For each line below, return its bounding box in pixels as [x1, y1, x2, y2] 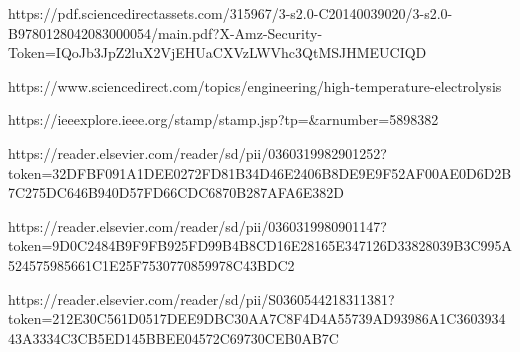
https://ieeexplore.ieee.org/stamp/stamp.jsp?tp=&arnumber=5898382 [8, 109, 439, 130]
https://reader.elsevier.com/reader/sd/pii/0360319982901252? [8, 142, 387, 163]
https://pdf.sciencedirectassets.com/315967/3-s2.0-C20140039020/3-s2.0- [8, 3, 453, 23]
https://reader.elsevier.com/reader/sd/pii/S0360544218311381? [8, 288, 395, 309]
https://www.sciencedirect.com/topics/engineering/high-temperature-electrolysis [8, 75, 502, 96]
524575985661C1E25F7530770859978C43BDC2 [8, 254, 295, 275]
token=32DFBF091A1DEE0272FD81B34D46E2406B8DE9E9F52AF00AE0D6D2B [8, 162, 512, 183]
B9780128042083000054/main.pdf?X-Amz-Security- [8, 22, 323, 43]
